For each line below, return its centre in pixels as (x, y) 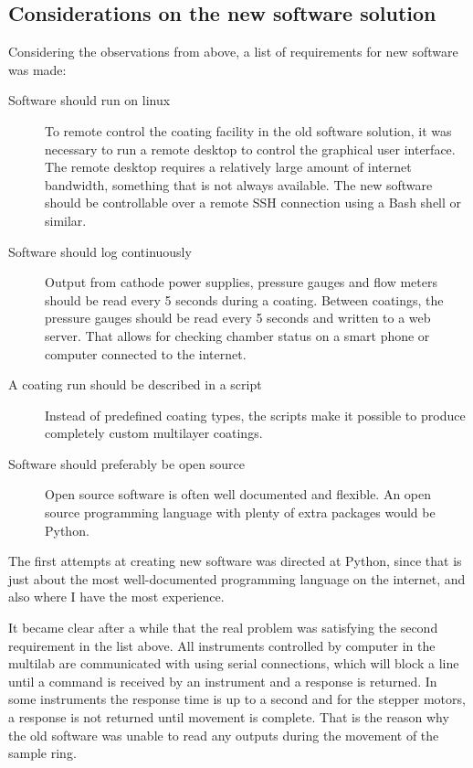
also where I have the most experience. (116, 597)
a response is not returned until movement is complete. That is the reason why (229, 717)
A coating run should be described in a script (135, 384)
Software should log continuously (100, 251)
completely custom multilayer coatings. (154, 433)
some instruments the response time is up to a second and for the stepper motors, (237, 699)
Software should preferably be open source (126, 463)
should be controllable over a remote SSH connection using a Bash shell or (253, 203)
